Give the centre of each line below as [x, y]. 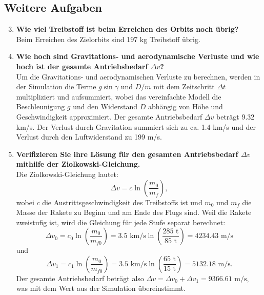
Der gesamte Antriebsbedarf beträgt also [80, 278]
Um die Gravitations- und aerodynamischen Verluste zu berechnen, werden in [138, 76]
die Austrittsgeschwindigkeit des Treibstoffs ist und [122, 202]
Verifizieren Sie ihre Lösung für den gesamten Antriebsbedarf [127, 154]
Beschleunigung [40, 106]
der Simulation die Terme [56, 86]
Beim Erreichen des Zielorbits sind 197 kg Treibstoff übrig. [108, 39]
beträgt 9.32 [235, 116]
